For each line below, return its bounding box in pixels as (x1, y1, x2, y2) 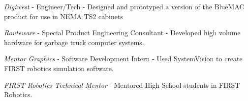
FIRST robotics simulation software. (4, 63, 114, 73)
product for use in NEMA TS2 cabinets (4, 11, 123, 21)
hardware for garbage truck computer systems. (4, 37, 144, 47)
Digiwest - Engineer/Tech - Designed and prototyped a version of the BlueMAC (4, 1, 245, 11)
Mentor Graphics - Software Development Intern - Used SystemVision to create (4, 53, 243, 64)
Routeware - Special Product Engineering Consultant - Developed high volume (4, 27, 241, 38)
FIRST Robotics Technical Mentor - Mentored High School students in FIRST (4, 79, 240, 90)
